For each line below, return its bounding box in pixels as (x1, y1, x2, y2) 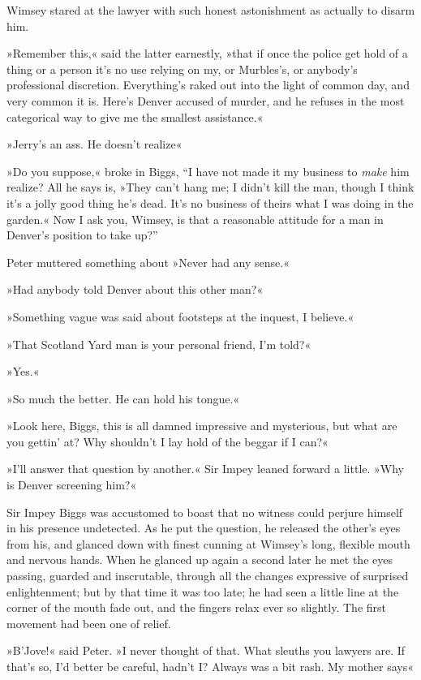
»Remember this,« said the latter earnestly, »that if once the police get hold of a (6, 45, 408, 62)
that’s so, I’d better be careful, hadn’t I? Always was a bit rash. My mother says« (6, 658, 414, 674)
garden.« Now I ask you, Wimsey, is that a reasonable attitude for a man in (6, 210, 384, 227)
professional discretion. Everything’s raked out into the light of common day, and (6, 76, 410, 93)
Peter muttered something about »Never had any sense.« (6, 253, 290, 270)
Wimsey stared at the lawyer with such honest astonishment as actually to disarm (6, 2, 415, 18)
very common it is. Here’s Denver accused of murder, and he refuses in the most (6, 92, 405, 109)
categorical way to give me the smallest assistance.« (6, 108, 264, 125)
